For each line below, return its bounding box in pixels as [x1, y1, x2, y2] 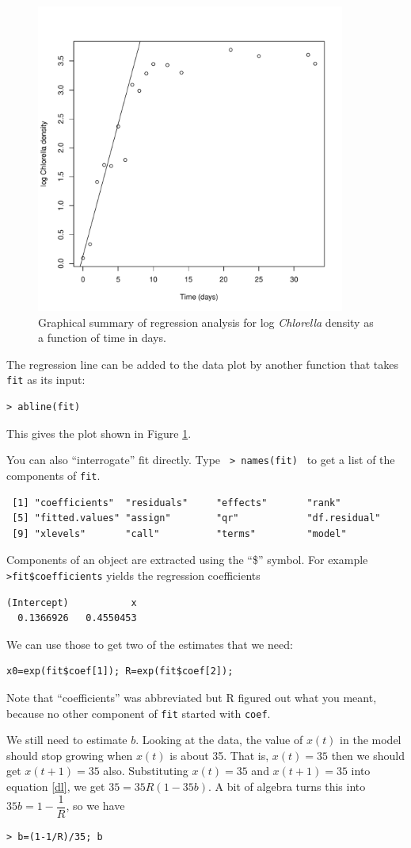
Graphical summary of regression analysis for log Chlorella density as [38, 313, 374, 330]
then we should [331, 746, 405, 763]
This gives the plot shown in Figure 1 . [6, 424, 192, 441]
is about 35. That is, [169, 746, 269, 763]
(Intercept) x [6, 597, 137, 608]
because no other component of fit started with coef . [6, 704, 271, 721]
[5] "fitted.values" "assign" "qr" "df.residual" [12, 512, 381, 524]
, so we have [66, 797, 125, 814]
